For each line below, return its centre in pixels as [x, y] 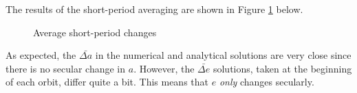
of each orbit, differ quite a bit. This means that [107, 82]
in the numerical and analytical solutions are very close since [223, 55]
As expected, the [41, 55]
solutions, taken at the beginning [282, 68]
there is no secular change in [66, 68]
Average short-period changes [95, 32]
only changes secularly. [267, 82]
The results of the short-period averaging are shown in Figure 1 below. [154, 9]
